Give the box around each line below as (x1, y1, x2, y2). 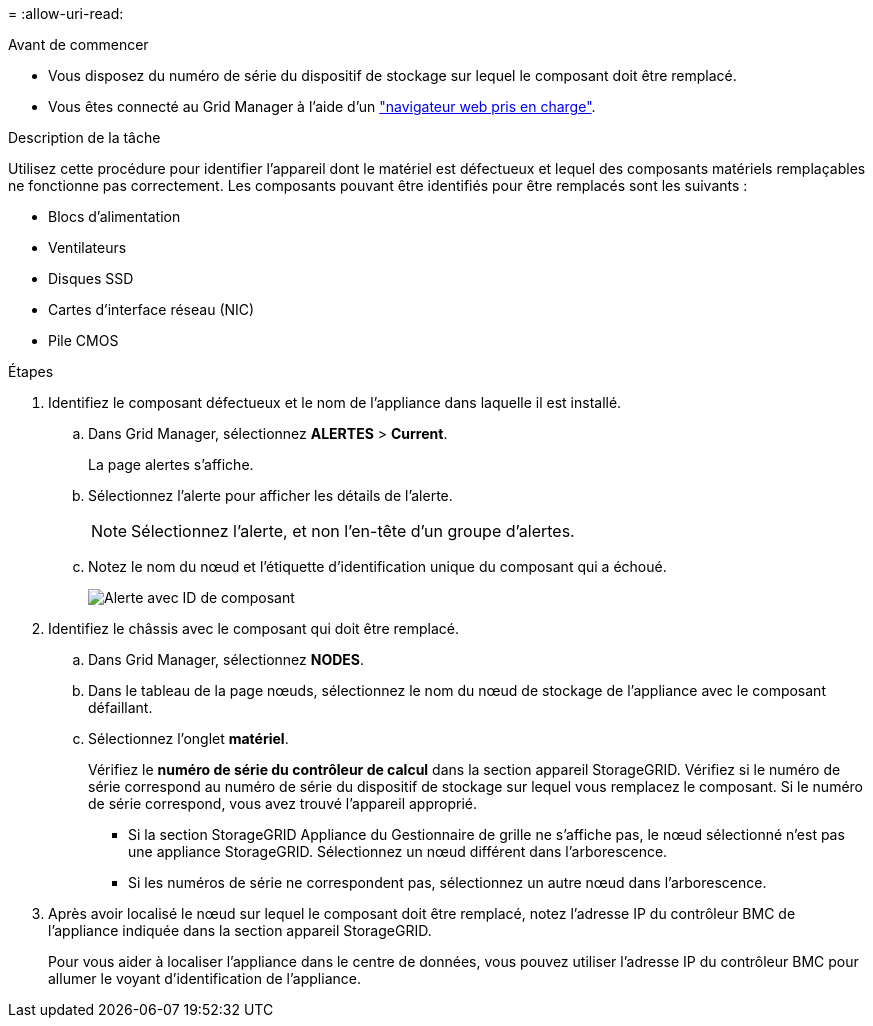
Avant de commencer (8, 36, 149, 53)
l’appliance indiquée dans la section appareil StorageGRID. (48, 922, 432, 939)
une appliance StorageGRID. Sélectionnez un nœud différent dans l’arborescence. (128, 843, 668, 860)
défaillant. (88, 699, 153, 716)
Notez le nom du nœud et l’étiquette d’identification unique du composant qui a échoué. (88, 558, 667, 575)
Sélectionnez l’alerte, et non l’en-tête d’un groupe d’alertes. (131, 521, 575, 541)
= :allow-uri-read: (8, 5, 124, 22)
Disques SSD (48, 270, 134, 287)
